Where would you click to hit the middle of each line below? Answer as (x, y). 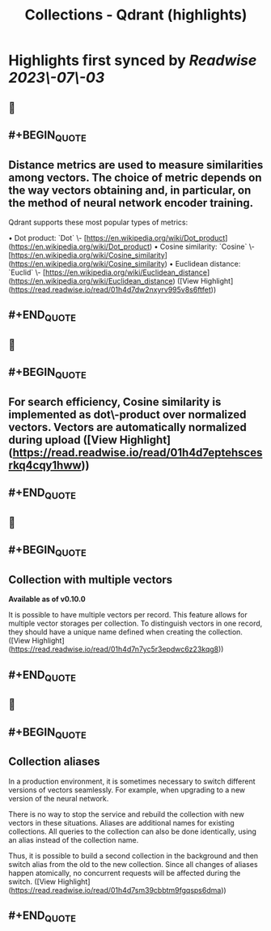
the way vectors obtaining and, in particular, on (130, 190)
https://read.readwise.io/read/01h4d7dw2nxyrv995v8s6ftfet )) (114, 289)
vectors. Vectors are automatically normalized (127, 427)
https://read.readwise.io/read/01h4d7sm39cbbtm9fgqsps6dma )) (119, 890)
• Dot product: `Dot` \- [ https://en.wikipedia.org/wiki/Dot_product (117, 237)
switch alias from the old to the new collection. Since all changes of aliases (133, 864)
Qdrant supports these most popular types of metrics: (98, 222)
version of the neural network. (59, 798)
